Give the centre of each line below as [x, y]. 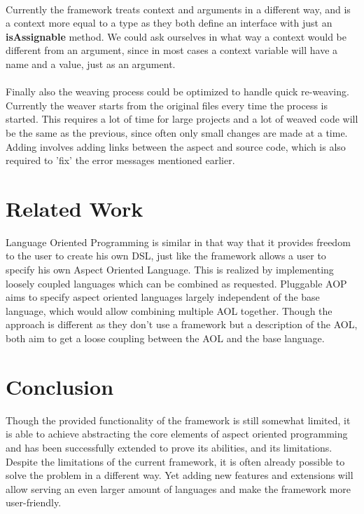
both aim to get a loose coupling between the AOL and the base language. [165, 338]
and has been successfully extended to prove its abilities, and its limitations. [169, 447]
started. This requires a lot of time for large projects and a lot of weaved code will [182, 119]
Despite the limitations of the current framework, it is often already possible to [175, 461]
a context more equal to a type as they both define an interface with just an [169, 23]
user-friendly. [34, 502]
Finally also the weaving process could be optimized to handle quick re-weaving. [177, 92]
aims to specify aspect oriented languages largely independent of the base [163, 297]
